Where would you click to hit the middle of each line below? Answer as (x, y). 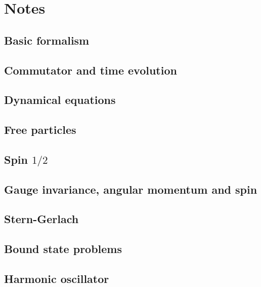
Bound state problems (63, 249)
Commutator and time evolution (91, 70)
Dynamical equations (60, 100)
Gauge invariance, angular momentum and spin (131, 189)
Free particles (40, 130)
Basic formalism (47, 40)
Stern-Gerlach (41, 219)
